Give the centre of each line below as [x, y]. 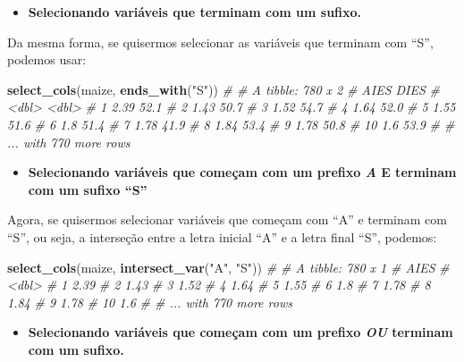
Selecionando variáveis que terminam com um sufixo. [195, 12]
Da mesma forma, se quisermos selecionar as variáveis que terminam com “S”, [220, 42]
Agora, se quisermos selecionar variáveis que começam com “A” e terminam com [227, 219]
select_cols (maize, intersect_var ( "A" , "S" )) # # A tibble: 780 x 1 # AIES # [228, 267]
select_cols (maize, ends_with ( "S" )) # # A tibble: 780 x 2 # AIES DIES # [224, 89]
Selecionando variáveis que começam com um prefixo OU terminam [240, 332]
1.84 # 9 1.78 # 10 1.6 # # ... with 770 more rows [150, 302]
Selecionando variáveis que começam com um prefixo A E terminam [242, 172]
